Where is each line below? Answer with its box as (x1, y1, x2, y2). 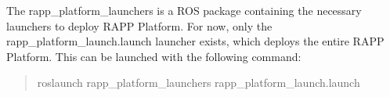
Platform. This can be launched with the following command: (6, 48, 302, 64)
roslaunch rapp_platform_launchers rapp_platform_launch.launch (37, 74, 360, 91)
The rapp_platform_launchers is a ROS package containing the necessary (6, 2, 362, 18)
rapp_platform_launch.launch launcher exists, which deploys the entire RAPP (6, 33, 385, 49)
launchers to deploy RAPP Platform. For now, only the (6, 17, 273, 34)
